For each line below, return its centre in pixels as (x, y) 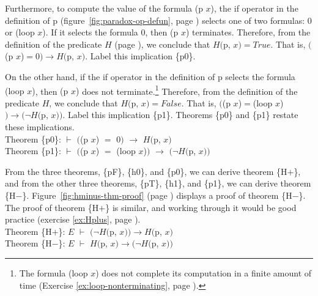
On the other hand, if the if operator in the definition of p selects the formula (150, 76)
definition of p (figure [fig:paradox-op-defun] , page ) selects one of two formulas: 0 (158, 20)
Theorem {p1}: (33, 151)
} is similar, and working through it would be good (201, 207)
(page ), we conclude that (162, 44)
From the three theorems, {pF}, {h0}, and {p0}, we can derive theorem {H (146, 171)
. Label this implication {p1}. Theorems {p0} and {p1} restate (180, 115)
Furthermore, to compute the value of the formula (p (104, 8)
